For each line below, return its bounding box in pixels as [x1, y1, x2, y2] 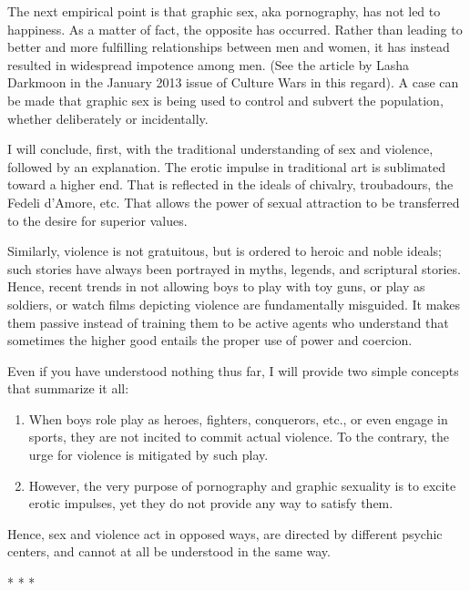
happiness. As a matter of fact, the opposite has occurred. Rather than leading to [7, 19, 463, 38]
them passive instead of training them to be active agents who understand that [7, 312, 449, 331]
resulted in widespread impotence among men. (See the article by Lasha [7, 55, 410, 74]
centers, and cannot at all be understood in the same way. [7, 542, 331, 561]
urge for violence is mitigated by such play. [28, 445, 269, 464]
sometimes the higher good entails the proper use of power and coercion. [7, 331, 413, 350]
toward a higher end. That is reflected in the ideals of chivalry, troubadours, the [7, 175, 454, 194]
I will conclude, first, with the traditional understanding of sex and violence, [7, 139, 434, 158]
